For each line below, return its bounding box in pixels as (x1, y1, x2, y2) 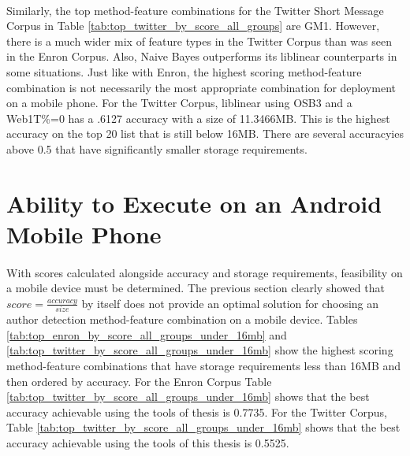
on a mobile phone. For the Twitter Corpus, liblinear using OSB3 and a (6, 95, 352, 111)
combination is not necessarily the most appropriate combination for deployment (6, 79, 396, 95)
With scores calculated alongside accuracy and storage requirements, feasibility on (6, 264, 403, 280)
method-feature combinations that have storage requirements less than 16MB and (6, 357, 401, 373)
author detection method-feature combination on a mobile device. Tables (6, 311, 358, 328)
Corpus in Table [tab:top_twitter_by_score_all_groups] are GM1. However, (6, 17, 380, 34)
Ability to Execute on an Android (6, 187, 382, 219)
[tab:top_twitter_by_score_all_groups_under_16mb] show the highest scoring (6, 342, 393, 358)
